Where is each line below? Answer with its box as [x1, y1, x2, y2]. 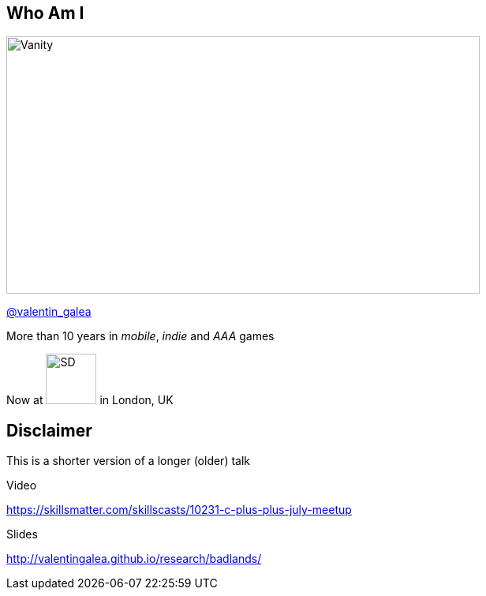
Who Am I [6, 3, 84, 23]
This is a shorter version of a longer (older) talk [6, 454, 251, 468]
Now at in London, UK [6, 393, 174, 407]
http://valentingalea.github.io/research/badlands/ [6, 552, 262, 566]
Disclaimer [6, 420, 92, 440]
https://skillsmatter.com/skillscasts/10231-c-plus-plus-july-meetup [6, 503, 352, 517]
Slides [6, 527, 38, 542]
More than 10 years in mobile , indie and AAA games [6, 329, 275, 343]
